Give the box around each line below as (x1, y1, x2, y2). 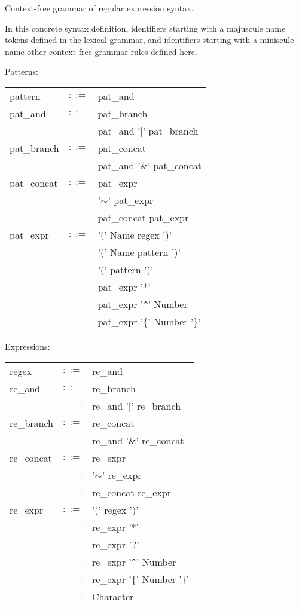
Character (91, 589, 134, 603)
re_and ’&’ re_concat (91, 433, 184, 447)
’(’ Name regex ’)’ (97, 227, 172, 242)
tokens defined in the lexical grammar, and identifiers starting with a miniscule (5, 33, 294, 46)
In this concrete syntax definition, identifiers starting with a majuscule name (5, 22, 286, 34)
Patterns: (5, 65, 38, 78)
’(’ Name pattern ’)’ (97, 245, 181, 259)
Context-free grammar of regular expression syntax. (5, 2, 194, 14)
